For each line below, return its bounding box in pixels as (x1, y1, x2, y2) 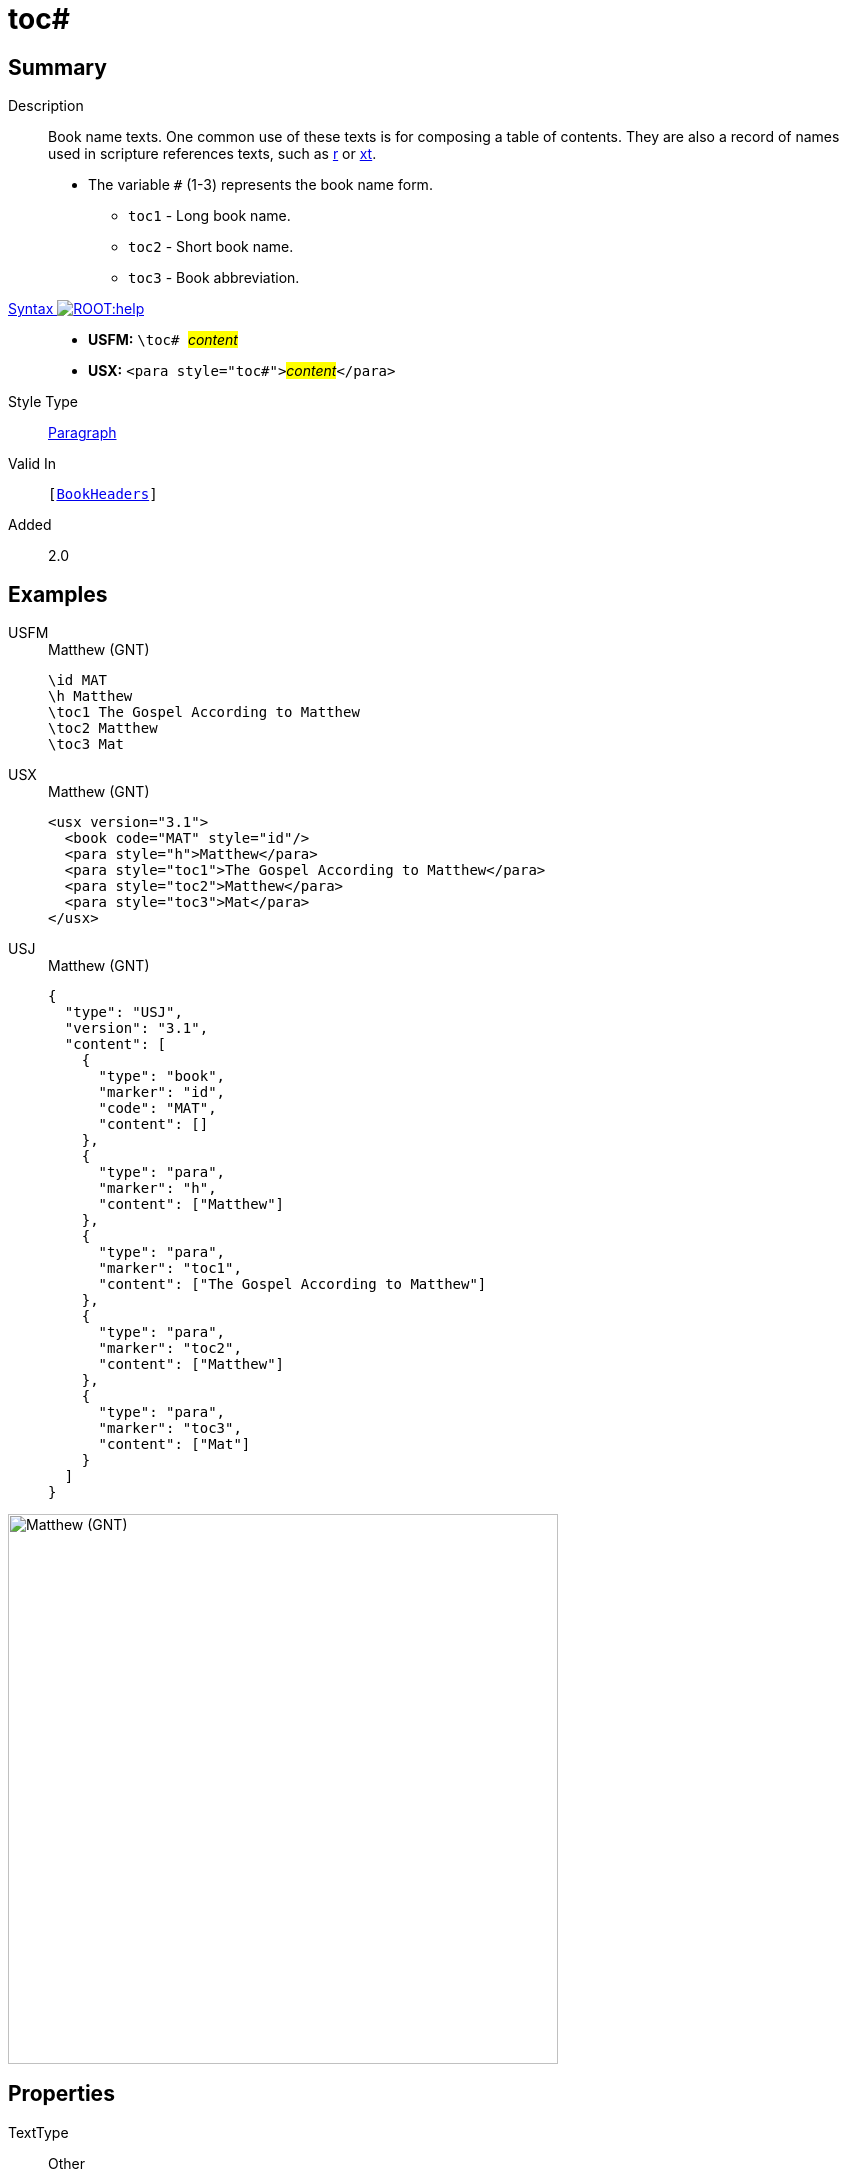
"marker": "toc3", (98, 1420, 242, 1437)
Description (8, 97, 84, 115)
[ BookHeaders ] (48, 486, 158, 503)
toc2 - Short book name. (128, 238, 294, 256)
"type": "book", (98, 1068, 226, 1085)
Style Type (8, 393, 79, 411)
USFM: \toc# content (88, 331, 238, 349)
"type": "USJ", (64, 1004, 183, 1021)
